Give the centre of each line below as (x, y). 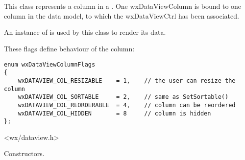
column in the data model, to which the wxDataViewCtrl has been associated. (122, 15)
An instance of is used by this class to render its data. (85, 32)
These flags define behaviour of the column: (69, 48)
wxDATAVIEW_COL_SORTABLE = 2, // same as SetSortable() (123, 97)
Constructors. (24, 153)
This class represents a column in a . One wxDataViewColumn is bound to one (123, 6)
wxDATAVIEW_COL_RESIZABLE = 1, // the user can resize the (127, 80)
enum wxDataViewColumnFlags (50, 64)
